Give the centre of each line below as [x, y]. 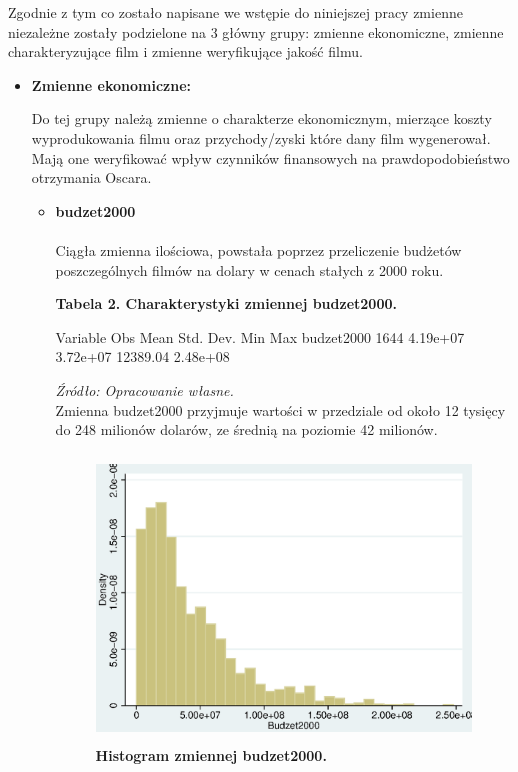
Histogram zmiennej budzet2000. [211, 755]
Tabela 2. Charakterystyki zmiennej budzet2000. [226, 303]
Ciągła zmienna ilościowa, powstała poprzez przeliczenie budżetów [258, 249]
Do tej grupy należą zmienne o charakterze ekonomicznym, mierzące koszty [261, 118]
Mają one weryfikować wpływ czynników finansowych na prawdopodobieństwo [270, 157]
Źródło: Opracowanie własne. [144, 389]
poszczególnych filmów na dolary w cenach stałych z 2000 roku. [249, 269]
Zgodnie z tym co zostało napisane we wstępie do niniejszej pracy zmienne [235, 12]
